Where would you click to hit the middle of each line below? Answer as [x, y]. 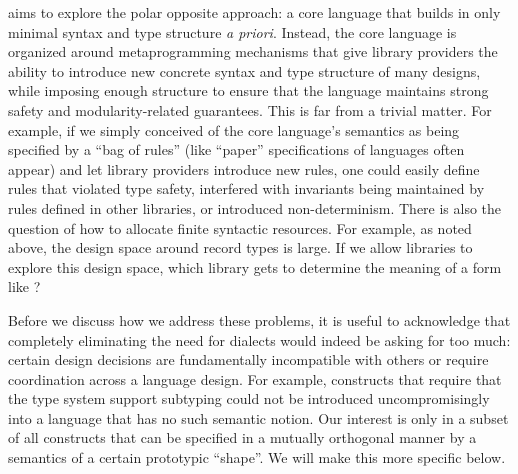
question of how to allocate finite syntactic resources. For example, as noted [240, 227]
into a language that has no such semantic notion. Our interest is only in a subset [258, 417]
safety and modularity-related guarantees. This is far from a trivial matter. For [250, 109]
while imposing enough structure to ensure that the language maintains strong [248, 90]
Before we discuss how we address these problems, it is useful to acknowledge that [259, 319]
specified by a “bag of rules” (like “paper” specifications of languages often [236, 149]
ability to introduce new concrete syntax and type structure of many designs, [244, 70]
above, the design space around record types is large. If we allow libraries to [240, 247]
